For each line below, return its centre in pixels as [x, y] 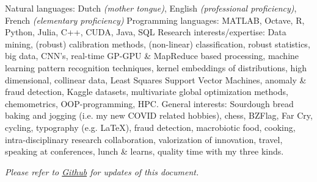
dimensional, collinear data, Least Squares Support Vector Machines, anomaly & [156, 79]
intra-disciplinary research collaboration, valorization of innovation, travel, [144, 139]
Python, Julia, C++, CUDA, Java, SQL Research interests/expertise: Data [146, 32]
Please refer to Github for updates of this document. [102, 171]
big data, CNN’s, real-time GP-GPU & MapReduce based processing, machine [152, 56]
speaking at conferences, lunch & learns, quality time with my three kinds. [144, 151]
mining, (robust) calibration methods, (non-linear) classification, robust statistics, [158, 44]
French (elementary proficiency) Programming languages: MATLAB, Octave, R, [155, 20]
